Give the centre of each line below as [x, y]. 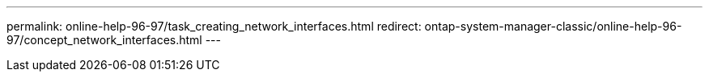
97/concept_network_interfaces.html [104, 40]
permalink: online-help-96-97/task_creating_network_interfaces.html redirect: [214, 26]
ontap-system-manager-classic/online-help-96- [553, 26]
